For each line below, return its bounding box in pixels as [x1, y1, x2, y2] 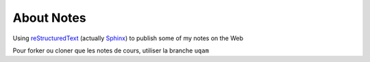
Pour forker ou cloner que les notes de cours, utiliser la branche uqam [12, 46, 209, 55]
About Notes [12, 10, 86, 25]
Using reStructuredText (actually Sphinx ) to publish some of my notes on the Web [12, 34, 243, 42]
